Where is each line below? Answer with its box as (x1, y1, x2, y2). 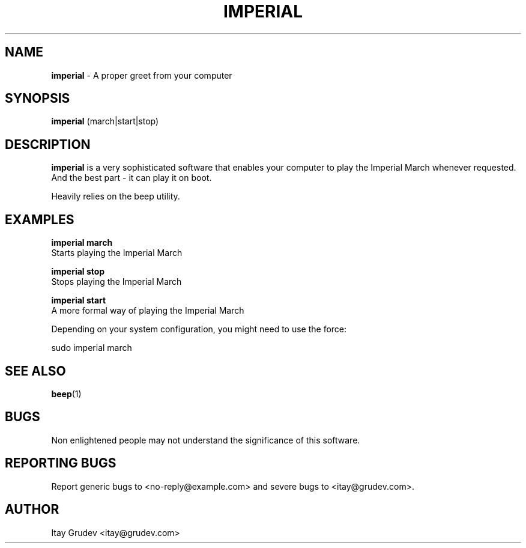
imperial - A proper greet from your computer (51, 70, 232, 81)
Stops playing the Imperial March (51, 276, 182, 287)
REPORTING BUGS (5, 455, 116, 471)
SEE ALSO (5, 363, 66, 379)
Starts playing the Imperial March (51, 248, 183, 258)
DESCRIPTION (5, 136, 91, 152)
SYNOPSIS (5, 91, 70, 106)
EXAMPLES (5, 212, 74, 227)
